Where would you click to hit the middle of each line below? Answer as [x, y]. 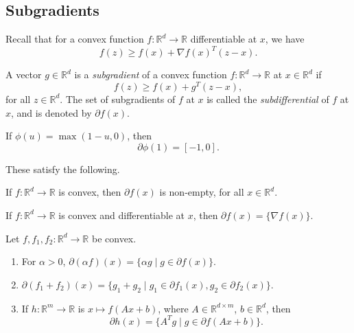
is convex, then [90, 192]
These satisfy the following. [63, 169]
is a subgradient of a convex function [151, 74]
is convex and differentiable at [121, 215]
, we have [285, 39]
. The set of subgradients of [118, 99]
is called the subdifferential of [268, 99]
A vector [24, 74]
